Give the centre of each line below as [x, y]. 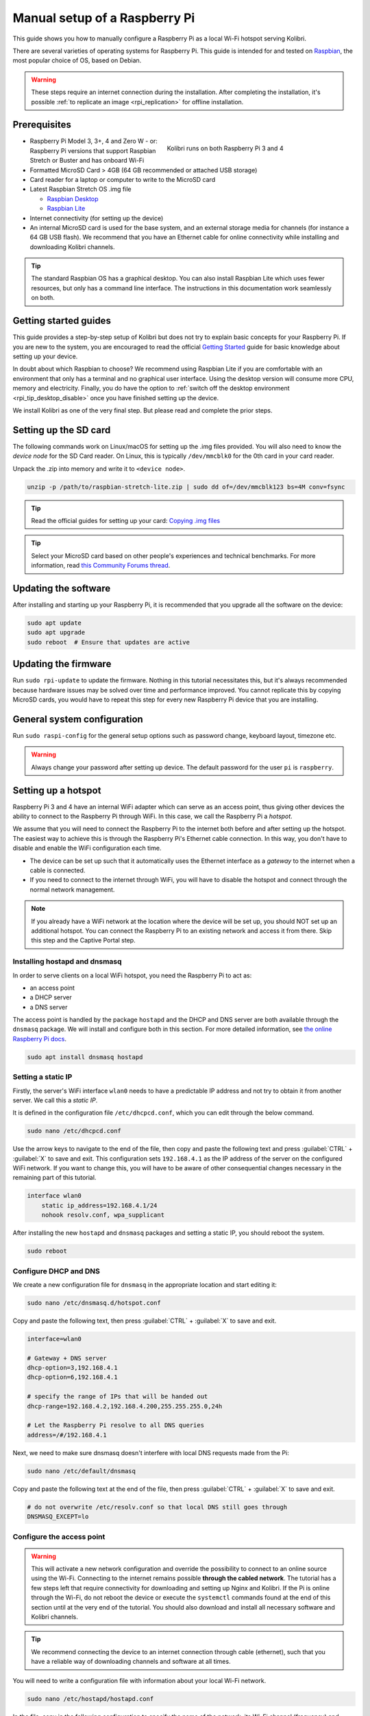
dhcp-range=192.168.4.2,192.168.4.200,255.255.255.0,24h [125, 1406]
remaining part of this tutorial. [54, 1178]
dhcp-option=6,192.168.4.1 [72, 1377]
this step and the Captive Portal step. [84, 940]
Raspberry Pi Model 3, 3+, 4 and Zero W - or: [94, 141]
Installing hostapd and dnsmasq [67, 962]
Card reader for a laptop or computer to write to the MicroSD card [123, 179]
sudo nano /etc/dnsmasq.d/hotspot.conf [94, 1303]
